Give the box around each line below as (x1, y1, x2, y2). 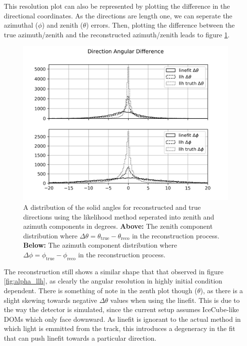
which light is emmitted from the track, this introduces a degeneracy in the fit (4, 323, 235, 333)
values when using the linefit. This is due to (110, 295, 240, 305)
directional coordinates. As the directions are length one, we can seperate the (4, 10, 232, 20)
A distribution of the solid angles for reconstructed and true (23, 202, 201, 212)
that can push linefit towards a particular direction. (4, 332, 157, 343)
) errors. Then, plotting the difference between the (86, 20, 235, 30)
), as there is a (200, 285, 243, 295)
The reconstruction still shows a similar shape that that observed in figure (4, 266, 224, 276)
